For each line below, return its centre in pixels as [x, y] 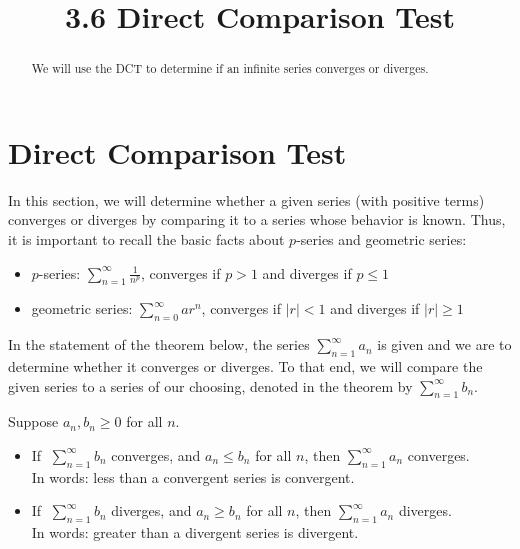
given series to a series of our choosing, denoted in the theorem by [210, 385]
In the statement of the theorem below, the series [159, 344]
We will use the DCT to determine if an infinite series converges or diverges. [230, 68]
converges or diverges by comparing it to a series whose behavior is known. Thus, [257, 219]
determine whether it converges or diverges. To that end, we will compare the [245, 365]
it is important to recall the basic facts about [146, 238]
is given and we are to [444, 344]
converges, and [156, 454]
